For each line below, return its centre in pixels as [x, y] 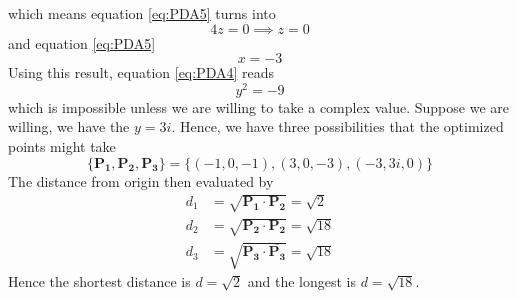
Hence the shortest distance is [99, 280]
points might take [62, 146]
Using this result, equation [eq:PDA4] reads [141, 72]
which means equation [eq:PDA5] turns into [142, 13]
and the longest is [302, 280]
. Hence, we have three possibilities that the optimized [337, 126]
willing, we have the [69, 126]
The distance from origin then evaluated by [141, 180]
